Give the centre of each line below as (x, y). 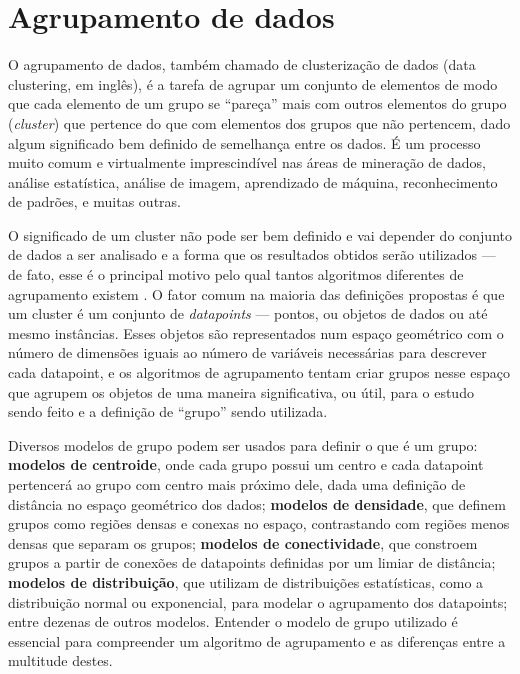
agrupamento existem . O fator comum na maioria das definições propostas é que (256, 293)
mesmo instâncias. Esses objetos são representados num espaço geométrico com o (256, 332)
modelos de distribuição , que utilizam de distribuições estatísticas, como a (246, 581)
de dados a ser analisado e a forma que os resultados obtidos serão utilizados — (252, 254)
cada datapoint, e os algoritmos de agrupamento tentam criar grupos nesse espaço (259, 372)
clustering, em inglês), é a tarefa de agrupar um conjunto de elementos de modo (253, 83)
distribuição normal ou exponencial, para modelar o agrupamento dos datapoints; (258, 601)
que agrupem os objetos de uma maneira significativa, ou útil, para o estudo (241, 391)
